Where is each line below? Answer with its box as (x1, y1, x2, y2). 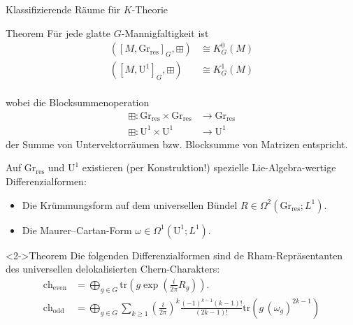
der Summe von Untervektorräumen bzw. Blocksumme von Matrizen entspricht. (6, 136, 348, 151)
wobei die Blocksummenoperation (6, 95, 150, 110)
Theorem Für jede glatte (6, 25, 111, 40)
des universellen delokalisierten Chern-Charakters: (6, 261, 220, 276)
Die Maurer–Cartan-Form (22, 222, 132, 237)
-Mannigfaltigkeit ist (121, 25, 209, 40)
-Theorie (131, 2, 168, 16)
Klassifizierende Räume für (6, 2, 121, 16)
